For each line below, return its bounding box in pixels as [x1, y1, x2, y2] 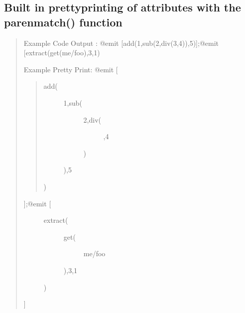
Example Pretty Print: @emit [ [23, 64, 118, 74]
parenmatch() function [4, 14, 122, 29]
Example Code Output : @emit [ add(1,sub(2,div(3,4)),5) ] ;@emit [23, 37, 219, 48]
